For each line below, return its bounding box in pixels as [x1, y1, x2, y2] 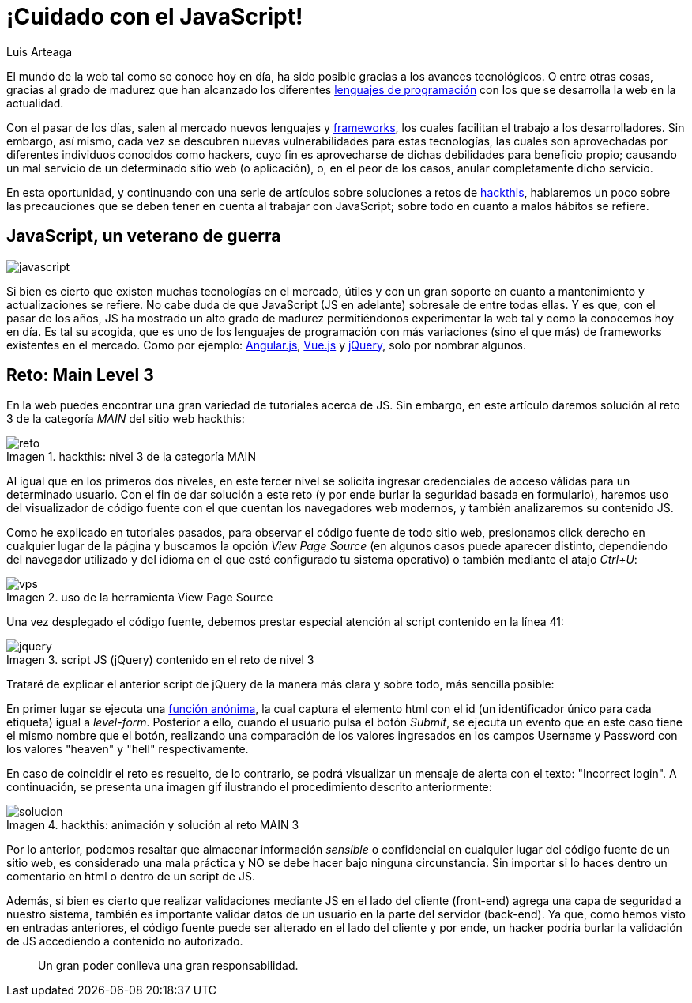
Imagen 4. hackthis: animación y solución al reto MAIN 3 [6, 818, 299, 832]
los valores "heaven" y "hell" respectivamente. [6, 742, 249, 756]
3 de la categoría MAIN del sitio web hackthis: [6, 412, 245, 426]
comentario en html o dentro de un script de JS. [6, 869, 255, 884]
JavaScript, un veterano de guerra [6, 226, 281, 247]
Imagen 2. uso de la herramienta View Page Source [6, 590, 273, 605]
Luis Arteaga [6, 44, 73, 58]
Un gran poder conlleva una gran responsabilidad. [38, 959, 299, 973]
